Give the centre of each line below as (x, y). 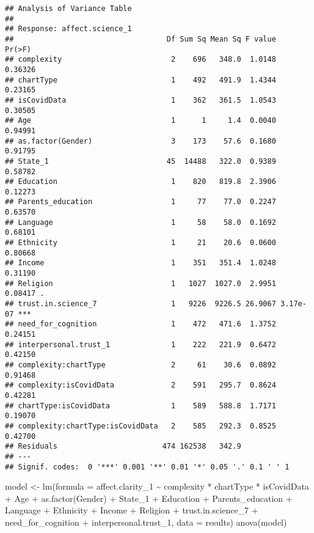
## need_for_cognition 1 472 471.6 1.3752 (141, 324)
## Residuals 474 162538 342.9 (123, 447)
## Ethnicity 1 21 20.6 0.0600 (141, 243)
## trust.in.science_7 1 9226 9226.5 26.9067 (141, 304)
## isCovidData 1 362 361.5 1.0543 (141, 100)
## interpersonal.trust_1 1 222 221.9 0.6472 (141, 344)
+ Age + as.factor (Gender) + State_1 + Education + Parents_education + (149, 498)
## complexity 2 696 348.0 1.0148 (141, 60)
